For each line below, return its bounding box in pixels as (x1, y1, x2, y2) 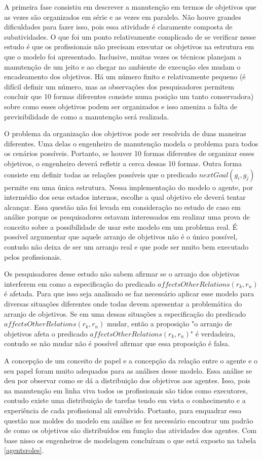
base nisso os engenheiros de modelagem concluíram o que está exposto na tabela (4, 435, 256, 445)
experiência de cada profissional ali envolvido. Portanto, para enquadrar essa (4, 405, 242, 415)
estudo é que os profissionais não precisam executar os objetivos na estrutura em (4, 41, 254, 52)
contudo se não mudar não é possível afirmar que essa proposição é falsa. (4, 338, 230, 349)
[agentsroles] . (4, 445, 44, 455)
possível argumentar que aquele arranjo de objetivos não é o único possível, (4, 231, 238, 242)
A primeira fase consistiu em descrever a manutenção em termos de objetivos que (4, 2, 256, 12)
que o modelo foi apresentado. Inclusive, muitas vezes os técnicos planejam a (4, 51, 242, 62)
